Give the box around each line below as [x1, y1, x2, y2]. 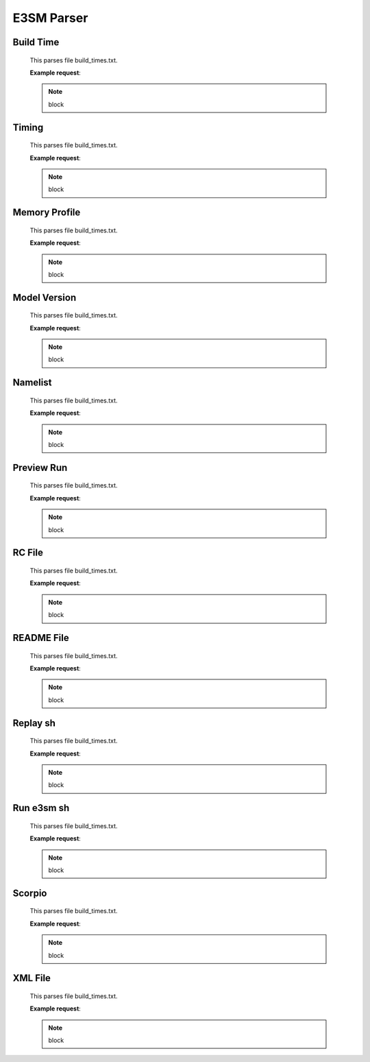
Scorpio [12, 887, 47, 899]
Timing [12, 121, 44, 133]
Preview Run [12, 461, 68, 473]
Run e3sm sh [12, 802, 70, 814]
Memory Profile [12, 206, 81, 219]
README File [12, 632, 69, 644]
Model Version [12, 291, 77, 303]
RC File [12, 547, 44, 559]
